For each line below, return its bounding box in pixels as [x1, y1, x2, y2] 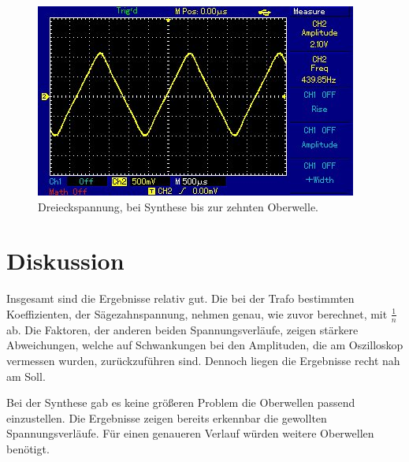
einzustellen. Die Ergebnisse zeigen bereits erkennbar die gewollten [6, 409, 327, 426]
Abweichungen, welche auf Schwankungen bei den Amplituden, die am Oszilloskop [6, 337, 403, 353]
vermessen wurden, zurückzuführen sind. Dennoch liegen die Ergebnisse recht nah [6, 352, 400, 368]
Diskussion [6, 244, 125, 277]
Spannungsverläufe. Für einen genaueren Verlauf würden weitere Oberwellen [6, 425, 374, 442]
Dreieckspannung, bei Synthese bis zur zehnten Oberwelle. [38, 198, 318, 214]
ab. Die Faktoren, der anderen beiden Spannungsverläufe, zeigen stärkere [6, 321, 359, 337]
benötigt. [6, 440, 50, 456]
